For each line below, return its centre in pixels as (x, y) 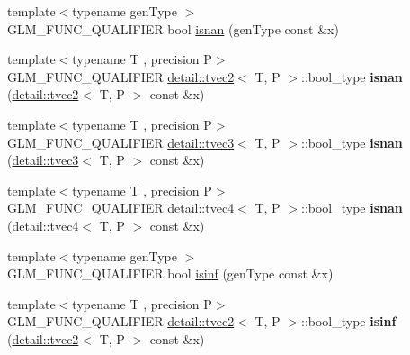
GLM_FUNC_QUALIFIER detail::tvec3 (121, 142)
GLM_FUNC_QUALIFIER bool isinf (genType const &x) (170, 273)
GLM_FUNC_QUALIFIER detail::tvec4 (121, 208)
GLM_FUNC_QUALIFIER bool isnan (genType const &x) (173, 28)
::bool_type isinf (348, 321)
